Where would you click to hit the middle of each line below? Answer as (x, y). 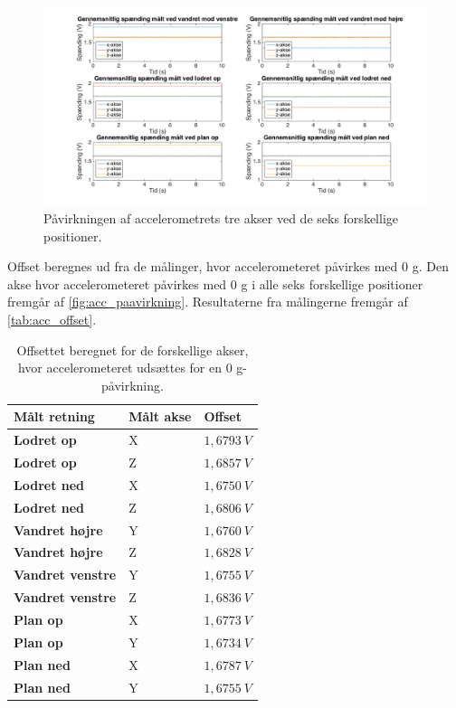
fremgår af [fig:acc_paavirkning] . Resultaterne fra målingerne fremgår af (208, 302)
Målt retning (54, 416)
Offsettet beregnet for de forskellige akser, (133, 349)
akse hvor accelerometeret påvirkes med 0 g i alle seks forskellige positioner (215, 283)
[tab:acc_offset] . (52, 320)
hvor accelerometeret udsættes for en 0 (125, 368)
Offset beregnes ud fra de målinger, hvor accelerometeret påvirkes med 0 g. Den (228, 266)
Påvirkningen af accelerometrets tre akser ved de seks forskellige (221, 218)
